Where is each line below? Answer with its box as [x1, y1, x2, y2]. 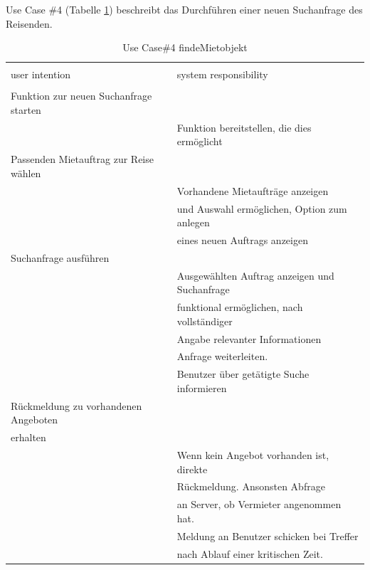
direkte [176, 461, 208, 476]
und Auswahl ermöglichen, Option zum [176, 201, 347, 216]
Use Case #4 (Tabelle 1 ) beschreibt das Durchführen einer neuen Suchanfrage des [6, 2, 363, 16]
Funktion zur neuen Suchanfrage [11, 88, 152, 103]
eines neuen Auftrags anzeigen [176, 232, 308, 247]
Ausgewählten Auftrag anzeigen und [176, 268, 334, 283]
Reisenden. [6, 16, 53, 31]
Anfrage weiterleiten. [176, 349, 268, 364]
